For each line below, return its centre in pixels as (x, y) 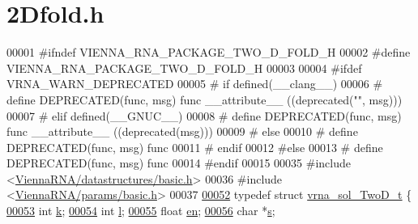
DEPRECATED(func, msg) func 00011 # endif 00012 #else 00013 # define (195, 147)
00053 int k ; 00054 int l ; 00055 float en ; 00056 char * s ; (141, 211)
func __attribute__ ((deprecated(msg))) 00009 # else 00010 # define (182, 131)
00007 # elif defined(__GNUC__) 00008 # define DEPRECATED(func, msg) (204, 115)
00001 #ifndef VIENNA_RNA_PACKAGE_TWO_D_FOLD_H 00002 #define (209, 52)
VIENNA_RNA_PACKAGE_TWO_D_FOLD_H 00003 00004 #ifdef (184, 68)
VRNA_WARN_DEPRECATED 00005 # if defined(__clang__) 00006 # (195, 84)
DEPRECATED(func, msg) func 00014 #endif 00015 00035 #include (179, 163)
